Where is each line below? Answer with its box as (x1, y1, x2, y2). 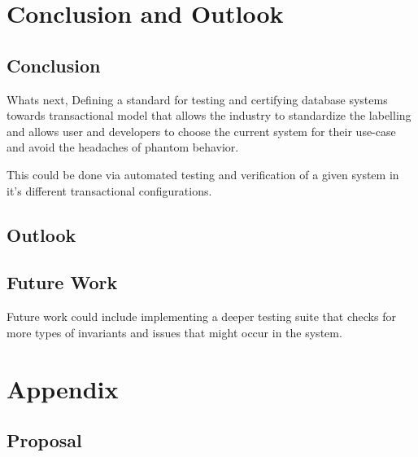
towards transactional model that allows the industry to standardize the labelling (7, 107, 411, 124)
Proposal (7, 428, 82, 453)
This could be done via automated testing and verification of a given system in (7, 165, 399, 182)
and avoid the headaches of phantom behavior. (7, 138, 239, 156)
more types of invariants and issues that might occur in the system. (7, 323, 342, 341)
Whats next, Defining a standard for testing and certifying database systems (7, 90, 388, 108)
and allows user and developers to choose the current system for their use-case (7, 122, 396, 139)
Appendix (7, 371, 119, 405)
